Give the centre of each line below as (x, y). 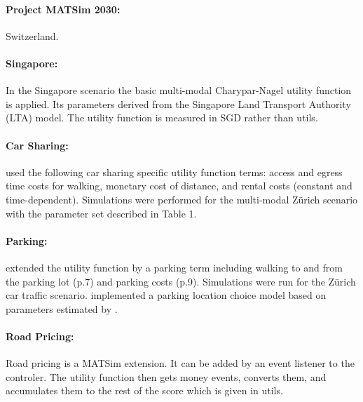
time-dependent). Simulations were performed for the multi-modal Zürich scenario (182, 199)
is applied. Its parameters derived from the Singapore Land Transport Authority (178, 103)
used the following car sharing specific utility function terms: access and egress (174, 172)
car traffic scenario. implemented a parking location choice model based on (166, 295)
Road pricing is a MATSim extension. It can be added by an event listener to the (180, 363)
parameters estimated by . (62, 308)
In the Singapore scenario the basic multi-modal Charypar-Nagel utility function (179, 90)
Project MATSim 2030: (63, 9)
